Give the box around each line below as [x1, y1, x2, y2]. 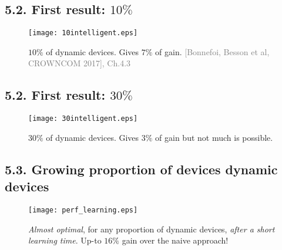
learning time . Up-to [28, 234, 102, 246]
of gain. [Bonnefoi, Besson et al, [155, 45, 270, 58]
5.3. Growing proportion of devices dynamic [5, 160, 278, 178]
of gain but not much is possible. [155, 131, 273, 143]
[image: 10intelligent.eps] [28, 29, 138, 38]
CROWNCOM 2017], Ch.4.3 [28, 57, 131, 69]
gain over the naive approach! [122, 234, 229, 246]
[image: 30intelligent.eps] [28, 114, 138, 123]
